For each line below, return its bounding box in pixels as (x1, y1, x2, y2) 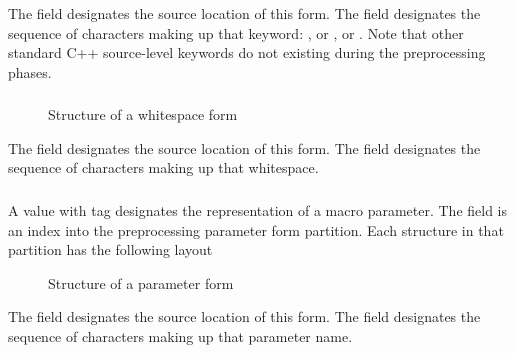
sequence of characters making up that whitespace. (8, 157, 319, 178)
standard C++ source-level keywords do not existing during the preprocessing (8, 42, 486, 63)
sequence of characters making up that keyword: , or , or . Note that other (8, 22, 464, 43)
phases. (8, 61, 52, 82)
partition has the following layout (8, 239, 213, 260)
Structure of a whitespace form (48, 104, 238, 125)
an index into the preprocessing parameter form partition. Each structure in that (8, 219, 504, 240)
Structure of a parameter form (48, 272, 234, 293)
